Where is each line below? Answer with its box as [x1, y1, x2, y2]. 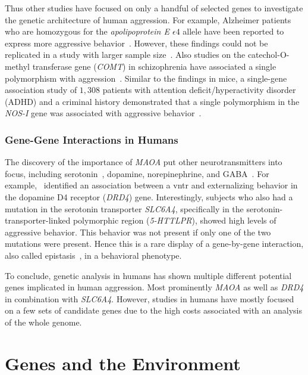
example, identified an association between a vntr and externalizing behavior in [5, 179, 298, 191]
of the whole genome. [5, 315, 82, 328]
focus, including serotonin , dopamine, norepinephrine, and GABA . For [5, 167, 269, 179]
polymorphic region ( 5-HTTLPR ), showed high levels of [73, 214, 276, 227]
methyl [5, 60, 30, 72]
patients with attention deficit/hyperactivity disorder [102, 83, 296, 96]
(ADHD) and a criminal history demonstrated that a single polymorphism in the [5, 95, 300, 107]
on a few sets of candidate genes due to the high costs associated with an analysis [5, 304, 302, 317]
